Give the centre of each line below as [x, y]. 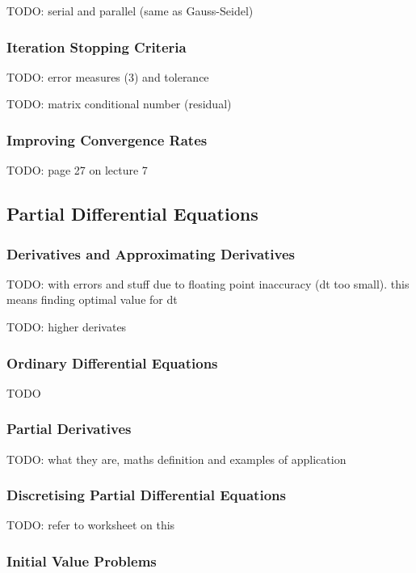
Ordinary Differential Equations [112, 362]
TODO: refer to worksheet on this [91, 525]
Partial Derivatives [69, 429]
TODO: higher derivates [67, 327]
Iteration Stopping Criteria [97, 46]
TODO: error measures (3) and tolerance [108, 76]
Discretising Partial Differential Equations [146, 495]
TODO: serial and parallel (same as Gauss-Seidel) [130, 11]
